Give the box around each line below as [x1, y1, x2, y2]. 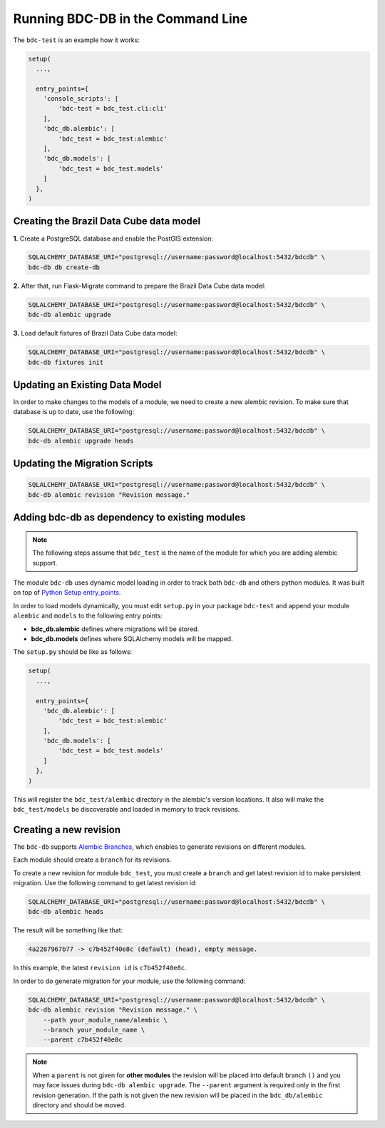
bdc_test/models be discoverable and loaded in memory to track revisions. [13, 805, 240, 814]
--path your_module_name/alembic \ [43, 1016, 168, 1024]
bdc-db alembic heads [28, 907, 104, 916]
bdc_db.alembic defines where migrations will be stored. [31, 625, 200, 633]
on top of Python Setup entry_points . [13, 588, 121, 597]
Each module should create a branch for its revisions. [13, 855, 172, 864]
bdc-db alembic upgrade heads [28, 436, 134, 445]
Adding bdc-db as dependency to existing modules [13, 511, 246, 524]
